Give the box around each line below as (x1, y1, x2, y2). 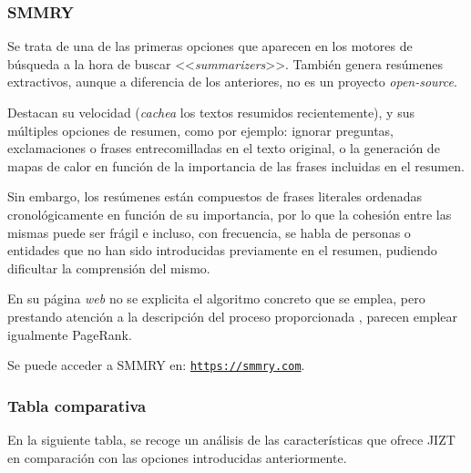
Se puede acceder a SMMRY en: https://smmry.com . (7, 355, 305, 375)
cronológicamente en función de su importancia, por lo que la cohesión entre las (7, 204, 452, 223)
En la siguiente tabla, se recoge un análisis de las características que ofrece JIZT (7, 430, 456, 448)
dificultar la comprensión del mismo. (7, 258, 210, 277)
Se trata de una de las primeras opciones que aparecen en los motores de (7, 36, 413, 56)
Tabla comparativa (7, 394, 147, 416)
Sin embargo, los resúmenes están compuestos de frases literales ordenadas (7, 187, 423, 206)
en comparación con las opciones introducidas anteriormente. (7, 447, 347, 467)
